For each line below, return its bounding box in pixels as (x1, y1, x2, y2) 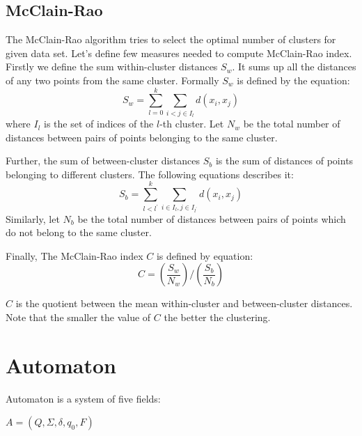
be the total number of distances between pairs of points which (77, 211, 346, 226)
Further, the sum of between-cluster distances (6, 153, 200, 168)
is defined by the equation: (237, 72, 350, 87)
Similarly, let (6, 211, 60, 226)
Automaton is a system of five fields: (6, 391, 161, 405)
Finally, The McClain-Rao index (6, 248, 143, 263)
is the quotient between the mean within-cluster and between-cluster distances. (15, 296, 353, 311)
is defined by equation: (156, 248, 253, 263)
